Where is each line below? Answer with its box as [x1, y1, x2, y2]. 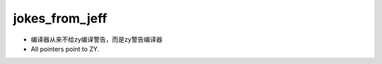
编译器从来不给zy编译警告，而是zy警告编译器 [30, 35, 163, 44]
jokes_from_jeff [13, 11, 108, 26]
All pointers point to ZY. [30, 44, 99, 53]
